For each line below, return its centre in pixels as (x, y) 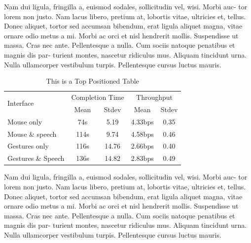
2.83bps (142, 158)
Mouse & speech (32, 134)
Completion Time (98, 97)
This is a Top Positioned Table (92, 81)
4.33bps (142, 121)
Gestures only (28, 146)
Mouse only (25, 121)
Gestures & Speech (36, 158)
